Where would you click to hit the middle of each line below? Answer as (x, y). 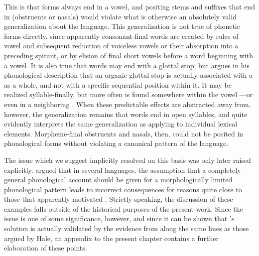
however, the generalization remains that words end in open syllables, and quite (126, 114)
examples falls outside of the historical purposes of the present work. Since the (124, 208)
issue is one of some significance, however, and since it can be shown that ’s (119, 218)
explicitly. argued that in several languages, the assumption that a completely (123, 170)
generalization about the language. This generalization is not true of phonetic (122, 26)
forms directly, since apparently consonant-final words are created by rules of (121, 36)
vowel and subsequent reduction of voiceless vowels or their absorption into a (121, 46)
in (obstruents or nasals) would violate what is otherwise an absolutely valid (120, 16)
